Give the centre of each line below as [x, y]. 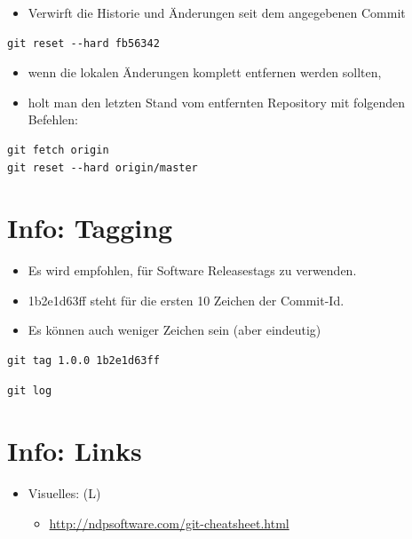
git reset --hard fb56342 [83, 43]
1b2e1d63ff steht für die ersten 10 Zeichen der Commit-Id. [186, 300]
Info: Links [75, 451]
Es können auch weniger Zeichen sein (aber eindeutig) [174, 330]
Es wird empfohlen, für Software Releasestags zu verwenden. [192, 270]
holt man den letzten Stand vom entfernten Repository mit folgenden [217, 102]
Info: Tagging [90, 228]
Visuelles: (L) [64, 493]
